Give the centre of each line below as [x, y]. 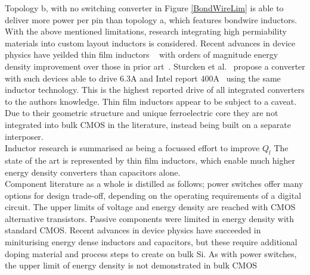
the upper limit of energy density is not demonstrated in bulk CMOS [131, 265]
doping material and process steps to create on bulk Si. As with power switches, [151, 253]
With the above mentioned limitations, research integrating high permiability [146, 31]
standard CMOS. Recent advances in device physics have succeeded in [133, 230]
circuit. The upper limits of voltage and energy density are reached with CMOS [150, 207]
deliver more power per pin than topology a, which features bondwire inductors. [151, 19]
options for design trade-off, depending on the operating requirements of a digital [153, 195]
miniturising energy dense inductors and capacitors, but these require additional [151, 242]
